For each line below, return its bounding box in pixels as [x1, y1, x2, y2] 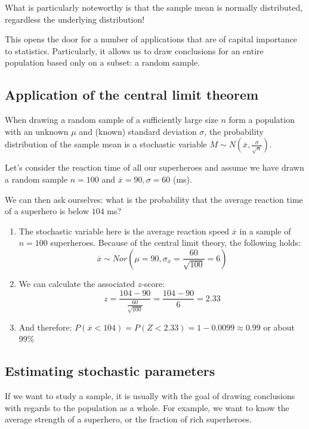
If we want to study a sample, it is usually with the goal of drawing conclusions [5, 390, 295, 402]
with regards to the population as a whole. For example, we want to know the [5, 401, 289, 413]
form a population [228, 113, 295, 126]
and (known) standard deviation [79, 125, 197, 137]
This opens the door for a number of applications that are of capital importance [5, 33, 298, 45]
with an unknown [5, 125, 69, 137]
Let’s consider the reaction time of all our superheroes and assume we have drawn [5, 161, 304, 174]
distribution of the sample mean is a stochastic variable [5, 138, 207, 150]
